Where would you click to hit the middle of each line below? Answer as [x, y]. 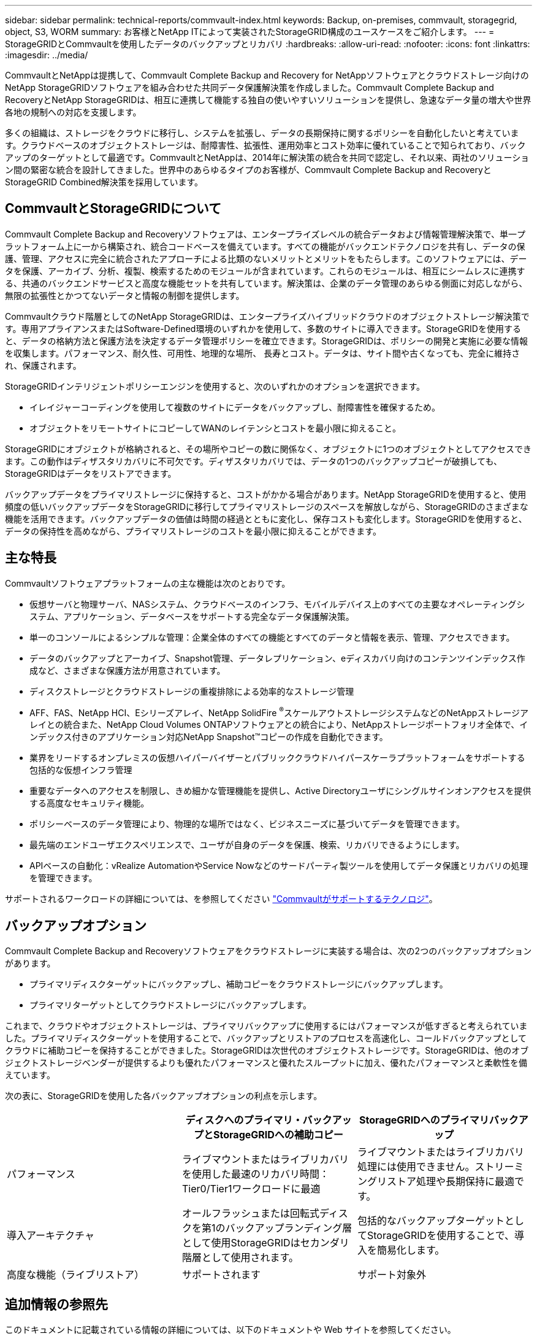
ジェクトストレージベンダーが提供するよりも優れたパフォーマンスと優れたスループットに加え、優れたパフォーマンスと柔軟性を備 [266, 1063]
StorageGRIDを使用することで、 [441, 1236]
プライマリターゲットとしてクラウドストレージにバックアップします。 [170, 1005]
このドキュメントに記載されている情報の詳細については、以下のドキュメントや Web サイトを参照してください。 [230, 1330]
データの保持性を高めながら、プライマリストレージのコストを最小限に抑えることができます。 [193, 531]
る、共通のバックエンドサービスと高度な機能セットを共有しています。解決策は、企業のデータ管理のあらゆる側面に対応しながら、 [266, 283]
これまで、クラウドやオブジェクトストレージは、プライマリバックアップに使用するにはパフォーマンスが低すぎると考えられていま [266, 1026]
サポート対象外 [391, 1275]
